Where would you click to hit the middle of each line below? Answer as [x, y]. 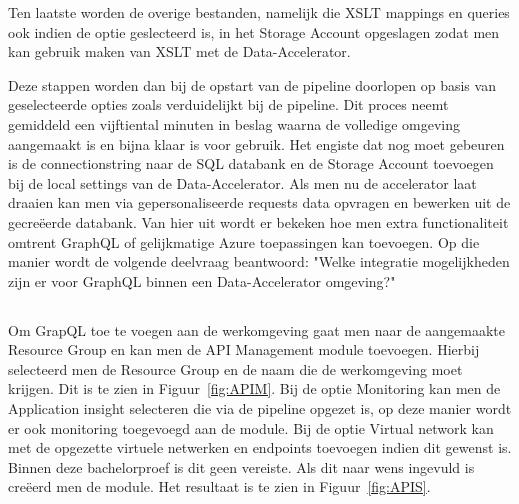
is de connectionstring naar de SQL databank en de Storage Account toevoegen [251, 163]
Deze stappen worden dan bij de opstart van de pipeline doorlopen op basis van [252, 84]
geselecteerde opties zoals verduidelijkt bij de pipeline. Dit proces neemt [228, 104]
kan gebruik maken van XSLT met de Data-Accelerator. [179, 51]
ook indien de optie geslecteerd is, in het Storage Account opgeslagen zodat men [254, 31]
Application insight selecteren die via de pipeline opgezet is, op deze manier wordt [260, 408]
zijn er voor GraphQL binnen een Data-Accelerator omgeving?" [202, 280]
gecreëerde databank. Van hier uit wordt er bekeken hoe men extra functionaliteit [258, 221]
